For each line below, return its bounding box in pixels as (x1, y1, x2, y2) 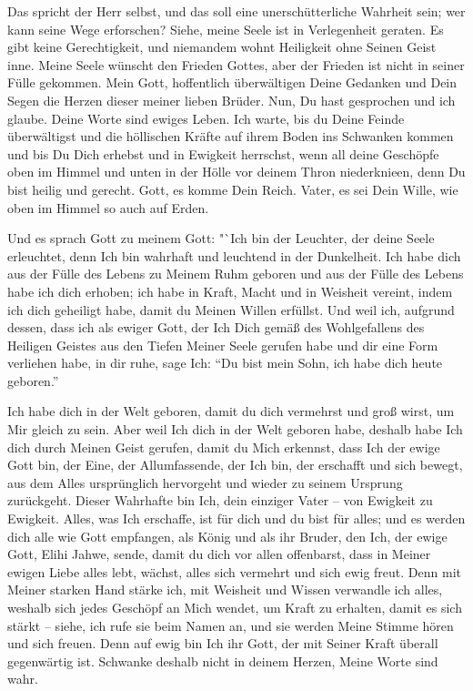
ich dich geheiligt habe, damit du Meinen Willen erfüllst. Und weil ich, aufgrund (7, 300, 455, 319)
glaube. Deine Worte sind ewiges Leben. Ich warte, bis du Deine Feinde (7, 108, 405, 127)
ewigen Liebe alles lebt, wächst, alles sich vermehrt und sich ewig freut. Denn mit (7, 562, 461, 581)
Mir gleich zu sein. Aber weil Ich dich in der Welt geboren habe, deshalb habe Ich (7, 420, 463, 439)
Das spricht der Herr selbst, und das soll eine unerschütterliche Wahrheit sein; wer (7, 2, 466, 20)
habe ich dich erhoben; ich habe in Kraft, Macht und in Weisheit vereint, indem (7, 281, 453, 300)
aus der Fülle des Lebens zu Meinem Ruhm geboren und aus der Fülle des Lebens (7, 264, 464, 283)
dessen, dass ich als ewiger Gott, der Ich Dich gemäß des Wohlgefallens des (7, 318, 425, 337)
